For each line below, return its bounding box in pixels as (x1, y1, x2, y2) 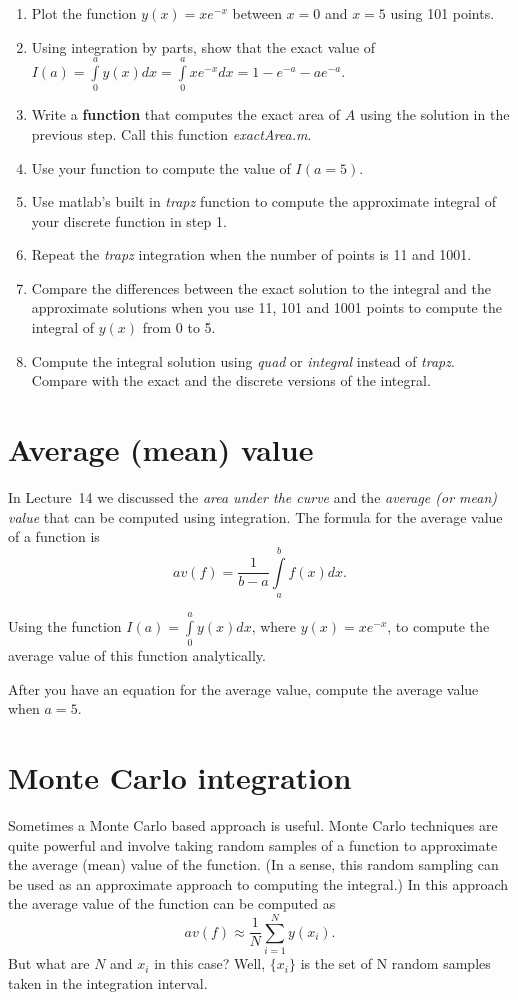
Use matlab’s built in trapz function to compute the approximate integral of (31, 191, 496, 212)
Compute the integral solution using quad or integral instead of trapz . (31, 350, 455, 371)
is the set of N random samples (300, 953, 491, 974)
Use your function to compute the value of (31, 157, 291, 178)
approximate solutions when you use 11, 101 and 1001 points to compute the (31, 297, 502, 318)
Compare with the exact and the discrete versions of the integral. (31, 370, 431, 391)
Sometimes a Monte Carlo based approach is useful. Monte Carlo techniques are (8, 814, 498, 835)
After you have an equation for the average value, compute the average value (8, 678, 479, 699)
